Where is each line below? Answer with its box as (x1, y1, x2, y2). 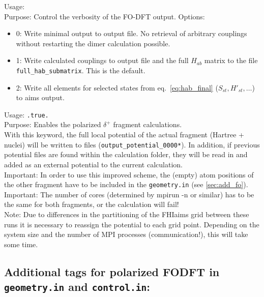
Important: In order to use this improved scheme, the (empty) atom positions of (4, 169, 254, 180)
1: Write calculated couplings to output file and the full (16, 55, 189, 66)
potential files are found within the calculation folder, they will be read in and (4, 149, 248, 160)
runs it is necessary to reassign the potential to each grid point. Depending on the (4, 219, 259, 229)
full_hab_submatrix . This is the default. (16, 65, 145, 75)
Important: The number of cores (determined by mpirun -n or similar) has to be (4, 189, 254, 199)
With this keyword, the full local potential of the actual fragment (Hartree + (4, 129, 244, 140)
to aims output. (16, 92, 65, 103)
